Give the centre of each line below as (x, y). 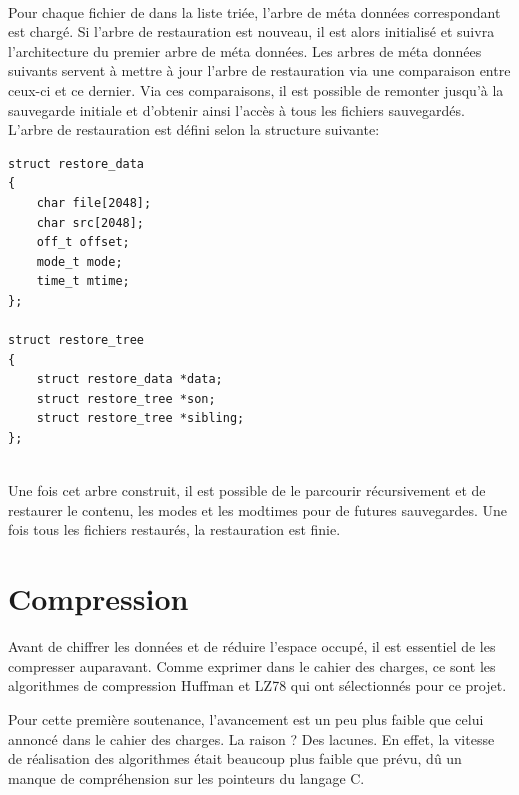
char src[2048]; (90, 222)
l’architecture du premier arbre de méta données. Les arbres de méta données (245, 50)
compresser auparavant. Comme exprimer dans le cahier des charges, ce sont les (252, 665)
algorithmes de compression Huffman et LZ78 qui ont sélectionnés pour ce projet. (257, 685)
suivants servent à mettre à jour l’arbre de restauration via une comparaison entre (259, 70)
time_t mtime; (83, 281)
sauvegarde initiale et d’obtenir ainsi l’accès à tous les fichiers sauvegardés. (236, 109)
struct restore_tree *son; (126, 398)
